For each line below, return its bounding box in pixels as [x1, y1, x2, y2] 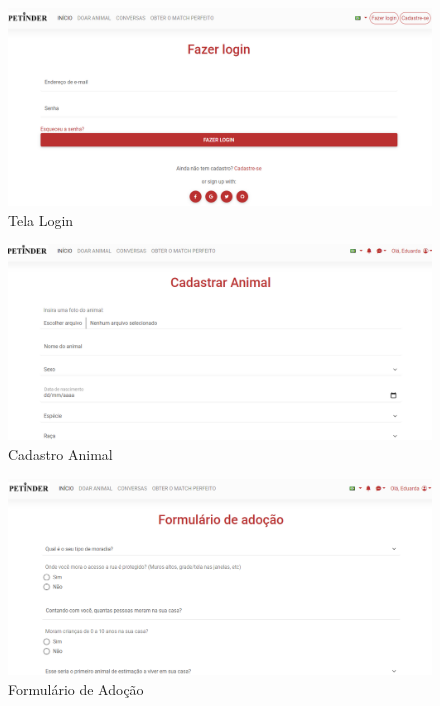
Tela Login [8, 209, 74, 230]
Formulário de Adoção [8, 678, 144, 699]
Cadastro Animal [8, 443, 113, 464]
